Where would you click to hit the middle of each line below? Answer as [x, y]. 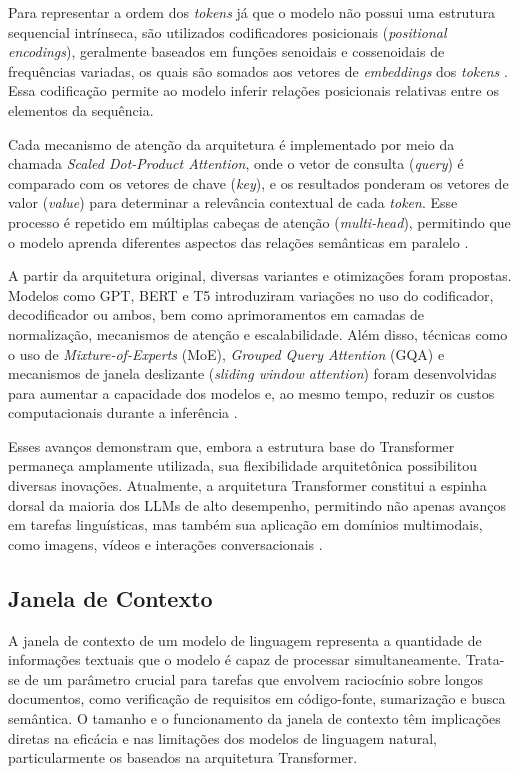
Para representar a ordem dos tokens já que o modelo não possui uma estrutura [252, 12]
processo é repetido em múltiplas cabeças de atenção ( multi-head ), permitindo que [259, 221]
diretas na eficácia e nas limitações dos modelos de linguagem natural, [222, 737]
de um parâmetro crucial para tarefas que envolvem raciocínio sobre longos [253, 678]
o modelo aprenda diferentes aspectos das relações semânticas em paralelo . [238, 241]
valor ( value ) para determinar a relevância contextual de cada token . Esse [233, 202]
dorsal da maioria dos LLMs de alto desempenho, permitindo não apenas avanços [257, 504]
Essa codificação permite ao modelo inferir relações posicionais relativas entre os [253, 90]
